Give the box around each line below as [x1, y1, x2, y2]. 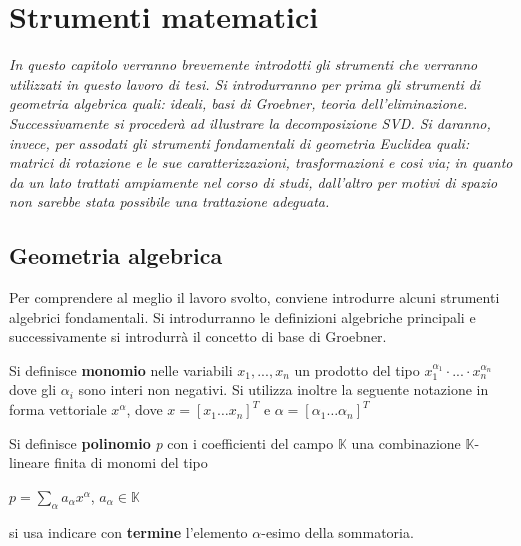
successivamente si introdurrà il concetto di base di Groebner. [9, 326, 387, 347]
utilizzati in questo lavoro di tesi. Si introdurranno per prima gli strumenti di [9, 73, 481, 94]
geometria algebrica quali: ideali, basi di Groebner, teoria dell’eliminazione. [9, 93, 468, 114]
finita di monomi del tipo [54, 452, 208, 473]
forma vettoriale [9, 399, 107, 420]
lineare [9, 452, 50, 473]
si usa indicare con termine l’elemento [9, 521, 248, 542]
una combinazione [351, 432, 461, 453]
